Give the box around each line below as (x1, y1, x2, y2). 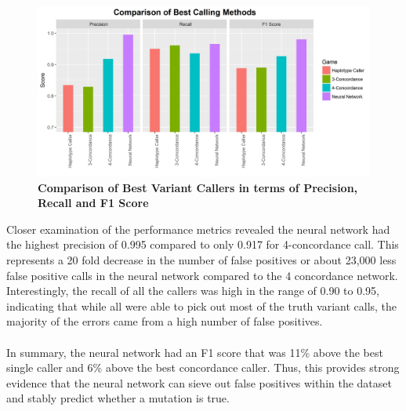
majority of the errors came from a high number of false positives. (6, 313, 323, 329)
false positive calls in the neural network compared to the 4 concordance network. (6, 267, 398, 283)
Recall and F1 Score (38, 195, 149, 211)
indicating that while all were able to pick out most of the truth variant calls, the (6, 297, 397, 314)
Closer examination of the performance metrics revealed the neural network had (6, 220, 390, 237)
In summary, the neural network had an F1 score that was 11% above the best (6, 344, 383, 360)
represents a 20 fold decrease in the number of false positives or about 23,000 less (6, 251, 397, 267)
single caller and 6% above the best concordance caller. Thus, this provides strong (6, 359, 400, 376)
